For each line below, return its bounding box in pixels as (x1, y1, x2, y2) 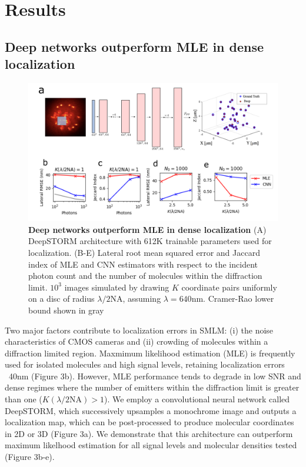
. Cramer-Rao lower (203, 292, 274, 305)
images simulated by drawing (64, 281, 169, 293)
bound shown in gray (28, 303, 104, 316)
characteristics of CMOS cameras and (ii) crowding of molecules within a (5, 335, 268, 348)
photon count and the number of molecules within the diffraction (28, 269, 262, 282)
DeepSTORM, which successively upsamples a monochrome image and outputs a (5, 404, 297, 416)
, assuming (122, 292, 161, 305)
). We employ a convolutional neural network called (104, 393, 290, 405)
